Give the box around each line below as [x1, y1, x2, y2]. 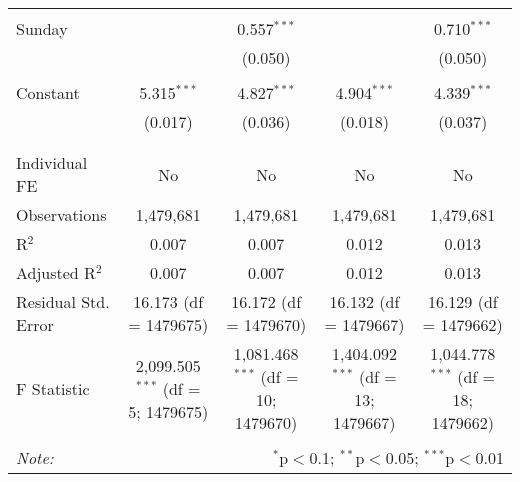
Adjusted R [16, 261, 96, 284]
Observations [16, 203, 107, 226]
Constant [16, 81, 80, 104]
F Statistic [16, 376, 90, 400]
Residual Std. [16, 290, 110, 313]
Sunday [16, 17, 68, 40]
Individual [16, 151, 88, 174]
